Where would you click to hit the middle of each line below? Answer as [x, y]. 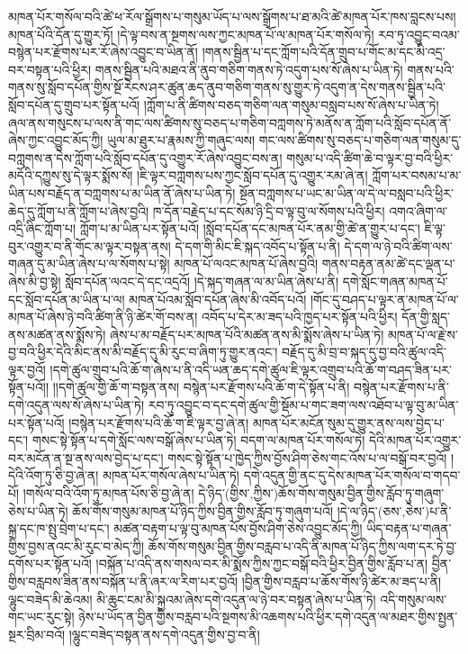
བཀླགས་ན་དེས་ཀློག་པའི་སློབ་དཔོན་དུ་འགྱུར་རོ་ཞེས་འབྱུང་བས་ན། [145, 157]
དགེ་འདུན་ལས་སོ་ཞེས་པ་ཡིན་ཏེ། [76, 405]
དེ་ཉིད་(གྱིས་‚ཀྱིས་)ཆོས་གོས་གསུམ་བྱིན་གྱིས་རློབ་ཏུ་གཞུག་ [321, 493]
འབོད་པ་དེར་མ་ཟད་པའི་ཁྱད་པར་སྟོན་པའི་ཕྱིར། [300, 317]
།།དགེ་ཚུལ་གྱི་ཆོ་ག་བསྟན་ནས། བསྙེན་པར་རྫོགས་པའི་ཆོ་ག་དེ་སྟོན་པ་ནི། [201, 387]
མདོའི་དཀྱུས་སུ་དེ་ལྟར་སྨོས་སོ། [71, 175]
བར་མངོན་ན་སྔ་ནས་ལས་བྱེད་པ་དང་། [86, 457]
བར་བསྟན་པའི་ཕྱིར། [50, 69]
